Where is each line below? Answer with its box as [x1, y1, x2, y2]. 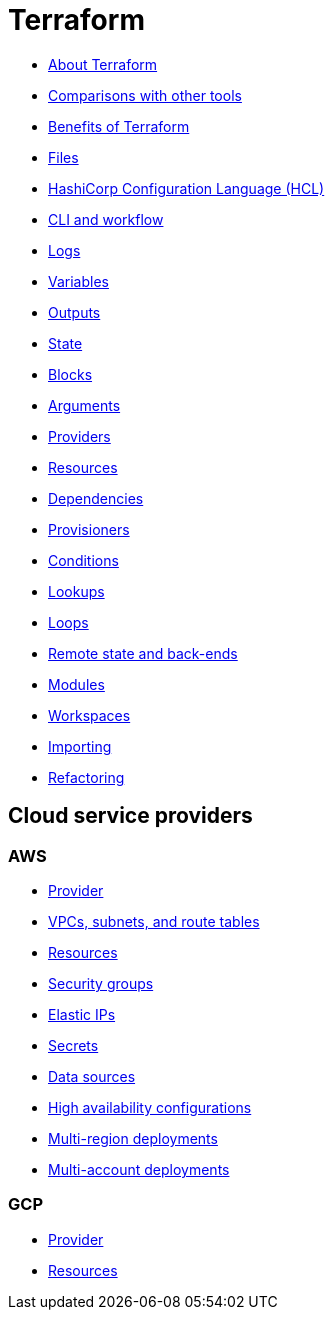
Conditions [48, 551, 119, 569]
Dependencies [48, 489, 144, 507]
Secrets [48, 1036, 99, 1054]
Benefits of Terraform [48, 117, 190, 135]
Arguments [48, 396, 121, 414]
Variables [48, 272, 109, 290]
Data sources [48, 1067, 136, 1085]
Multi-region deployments [48, 1129, 218, 1147]
